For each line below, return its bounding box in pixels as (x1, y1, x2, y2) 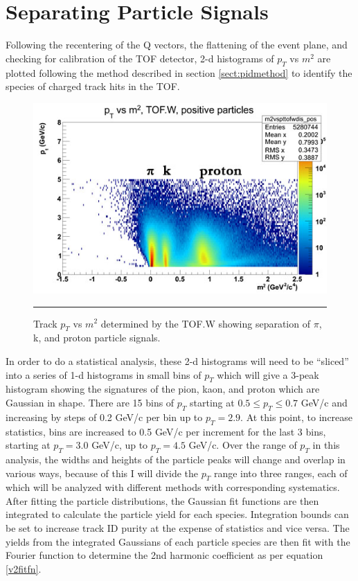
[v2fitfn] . (6, 561, 42, 575)
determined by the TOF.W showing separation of (100, 316, 310, 330)
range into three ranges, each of (213, 465, 348, 480)
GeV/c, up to (91, 438, 148, 452)
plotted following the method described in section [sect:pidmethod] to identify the (6, 65, 352, 80)
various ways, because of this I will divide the (6, 465, 198, 480)
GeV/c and (301, 395, 348, 409)
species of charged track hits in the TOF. (6, 79, 180, 93)
